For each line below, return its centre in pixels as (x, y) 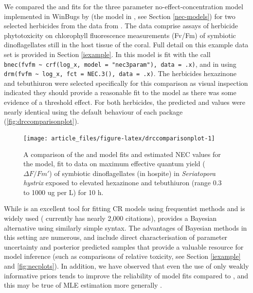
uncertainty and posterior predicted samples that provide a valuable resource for (124, 246)
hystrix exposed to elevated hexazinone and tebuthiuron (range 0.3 (123, 183)
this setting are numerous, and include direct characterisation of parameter (116, 237)
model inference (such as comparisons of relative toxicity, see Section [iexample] (122, 256)
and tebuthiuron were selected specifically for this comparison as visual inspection (126, 83)
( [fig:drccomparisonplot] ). (42, 121)
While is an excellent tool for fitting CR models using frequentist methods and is (125, 208)
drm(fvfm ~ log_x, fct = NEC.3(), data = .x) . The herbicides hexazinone (120, 73)
